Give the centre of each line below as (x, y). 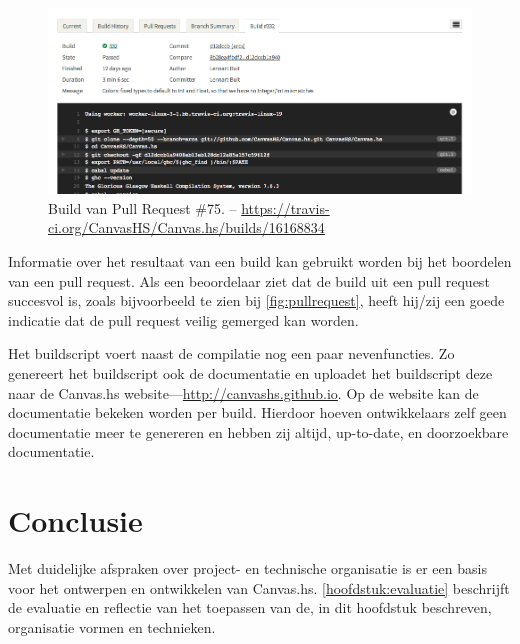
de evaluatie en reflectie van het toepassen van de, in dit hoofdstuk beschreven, (250, 607)
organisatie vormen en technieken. (112, 626)
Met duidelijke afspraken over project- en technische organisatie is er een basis (247, 568)
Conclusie (75, 520)
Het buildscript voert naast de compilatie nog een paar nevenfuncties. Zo (231, 353)
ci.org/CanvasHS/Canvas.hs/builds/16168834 (186, 227)
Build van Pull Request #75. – (142, 207)
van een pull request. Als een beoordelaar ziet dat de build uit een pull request (249, 280)
